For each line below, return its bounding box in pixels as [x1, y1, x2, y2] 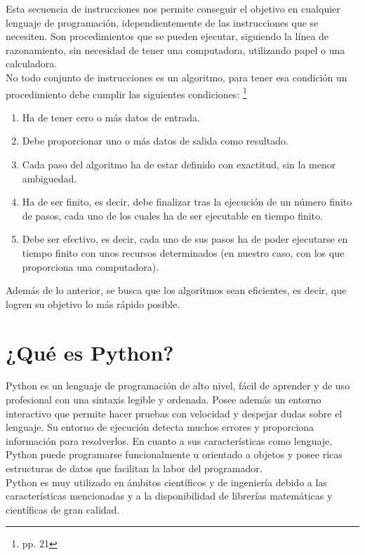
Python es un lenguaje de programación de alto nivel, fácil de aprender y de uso [6, 378, 350, 393]
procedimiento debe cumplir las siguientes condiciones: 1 [6, 84, 247, 101]
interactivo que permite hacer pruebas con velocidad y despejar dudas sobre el [6, 406, 343, 420]
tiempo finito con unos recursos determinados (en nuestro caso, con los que [22, 245, 345, 260]
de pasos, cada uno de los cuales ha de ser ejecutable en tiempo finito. [22, 208, 323, 222]
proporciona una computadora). [22, 259, 159, 274]
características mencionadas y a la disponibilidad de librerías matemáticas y [6, 488, 333, 503]
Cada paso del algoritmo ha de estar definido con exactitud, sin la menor [22, 157, 336, 171]
